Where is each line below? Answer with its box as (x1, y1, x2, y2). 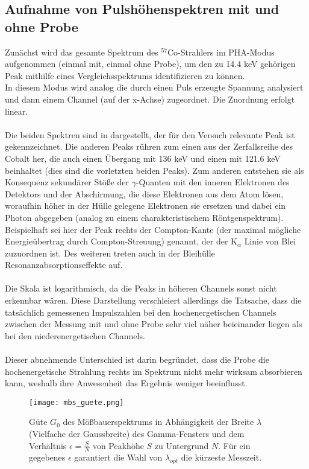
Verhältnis (29, 439, 67, 451)
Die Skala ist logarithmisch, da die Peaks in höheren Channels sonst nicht (5, 282, 277, 295)
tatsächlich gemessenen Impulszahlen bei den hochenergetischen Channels (5, 305, 276, 318)
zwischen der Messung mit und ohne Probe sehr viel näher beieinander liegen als (5, 317, 302, 330)
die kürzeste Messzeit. (181, 451, 262, 464)
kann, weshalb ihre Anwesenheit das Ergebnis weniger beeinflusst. (5, 377, 248, 389)
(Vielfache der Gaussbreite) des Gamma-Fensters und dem (29, 427, 245, 440)
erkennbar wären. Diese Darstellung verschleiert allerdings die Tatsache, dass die (5, 294, 302, 307)
